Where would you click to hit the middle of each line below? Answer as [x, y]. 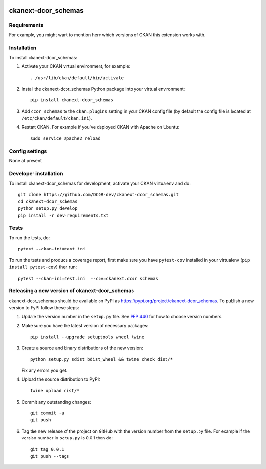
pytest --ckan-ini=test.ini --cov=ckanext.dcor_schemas [88, 278]
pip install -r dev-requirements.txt [64, 215]
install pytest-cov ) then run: [43, 267]
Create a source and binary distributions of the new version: [83, 348]
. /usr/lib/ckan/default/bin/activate [77, 78]
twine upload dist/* [55, 391]
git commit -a [47, 413]
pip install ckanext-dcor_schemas [72, 100]
